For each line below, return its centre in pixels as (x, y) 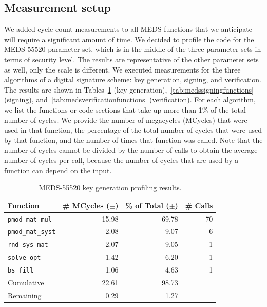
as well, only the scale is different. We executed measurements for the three (122, 69)
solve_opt (24, 258)
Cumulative (26, 283)
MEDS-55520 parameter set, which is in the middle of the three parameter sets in (133, 49)
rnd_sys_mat (28, 245)
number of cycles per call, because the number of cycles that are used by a (121, 160)
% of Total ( (147, 205)
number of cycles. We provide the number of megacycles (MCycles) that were (126, 120)
